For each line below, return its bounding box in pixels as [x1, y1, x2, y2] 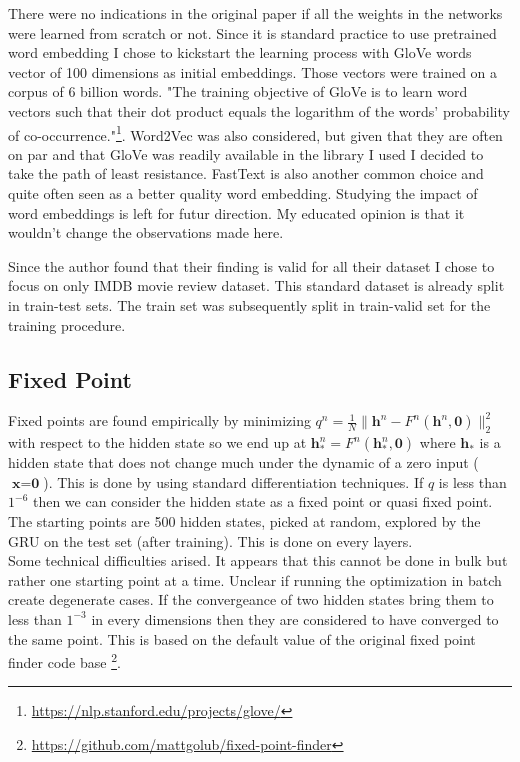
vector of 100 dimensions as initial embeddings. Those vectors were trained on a [8, 61, 498, 82]
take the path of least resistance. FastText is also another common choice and [8, 163, 484, 184]
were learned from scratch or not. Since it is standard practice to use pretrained [8, 22, 497, 43]
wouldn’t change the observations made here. [8, 222, 284, 243]
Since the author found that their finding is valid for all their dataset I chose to [8, 255, 495, 276]
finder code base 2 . [8, 649, 121, 672]
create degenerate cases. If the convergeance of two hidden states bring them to [8, 589, 494, 610]
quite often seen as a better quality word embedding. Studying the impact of [8, 183, 478, 203]
